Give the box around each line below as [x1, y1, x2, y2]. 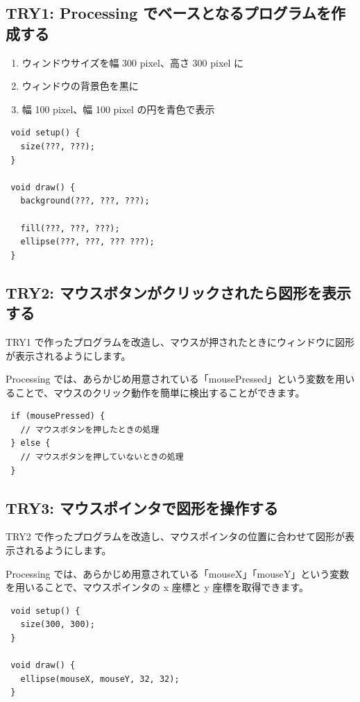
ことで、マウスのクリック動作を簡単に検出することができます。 [15, 385, 305, 399]
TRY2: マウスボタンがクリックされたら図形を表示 [6, 281, 351, 303]
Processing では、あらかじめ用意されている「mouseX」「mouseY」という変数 [6, 566, 350, 580]
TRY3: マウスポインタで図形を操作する [6, 496, 278, 518]
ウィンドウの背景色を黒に [22, 78, 139, 93]
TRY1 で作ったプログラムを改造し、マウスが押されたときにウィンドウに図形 [6, 334, 354, 349]
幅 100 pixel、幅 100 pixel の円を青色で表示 [22, 101, 215, 116]
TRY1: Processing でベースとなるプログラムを [6, 2, 331, 24]
